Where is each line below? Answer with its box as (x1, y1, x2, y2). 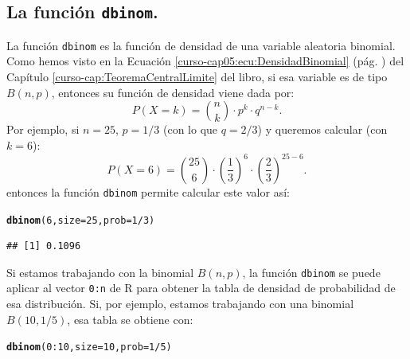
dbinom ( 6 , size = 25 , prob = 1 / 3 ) (6, 214, 155, 226)
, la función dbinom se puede (242, 263, 381, 280)
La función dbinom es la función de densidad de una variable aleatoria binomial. (6, 37, 396, 53)
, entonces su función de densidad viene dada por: (51, 84, 295, 100)
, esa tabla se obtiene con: (67, 310, 193, 327)
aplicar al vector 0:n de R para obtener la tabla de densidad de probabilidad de (6, 279, 396, 296)
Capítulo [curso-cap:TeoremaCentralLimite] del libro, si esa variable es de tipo (6, 68, 388, 85)
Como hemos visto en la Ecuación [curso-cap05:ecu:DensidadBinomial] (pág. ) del (6, 53, 404, 69)
